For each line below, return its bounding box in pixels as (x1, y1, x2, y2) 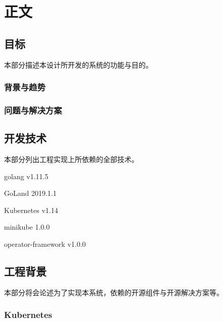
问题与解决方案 (4, 103, 62, 116)
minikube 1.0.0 (4, 222, 50, 232)
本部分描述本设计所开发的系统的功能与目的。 (4, 59, 153, 70)
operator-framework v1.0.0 (4, 239, 86, 249)
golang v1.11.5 (4, 171, 49, 181)
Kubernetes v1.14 (4, 204, 58, 215)
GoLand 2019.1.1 (4, 188, 57, 198)
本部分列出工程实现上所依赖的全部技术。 (4, 154, 139, 165)
